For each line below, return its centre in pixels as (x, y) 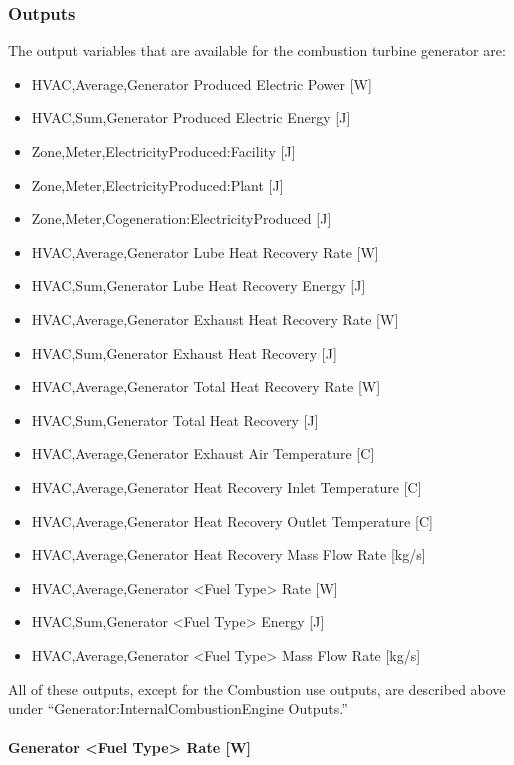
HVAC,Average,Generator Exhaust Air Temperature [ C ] (203, 453)
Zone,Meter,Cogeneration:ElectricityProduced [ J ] (181, 218)
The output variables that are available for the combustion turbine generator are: (257, 50)
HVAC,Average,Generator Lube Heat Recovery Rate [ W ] (205, 251)
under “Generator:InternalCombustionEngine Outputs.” (178, 708)
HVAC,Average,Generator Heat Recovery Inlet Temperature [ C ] (226, 486)
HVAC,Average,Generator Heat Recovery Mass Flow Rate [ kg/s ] (228, 554)
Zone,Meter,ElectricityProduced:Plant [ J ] (157, 184)
